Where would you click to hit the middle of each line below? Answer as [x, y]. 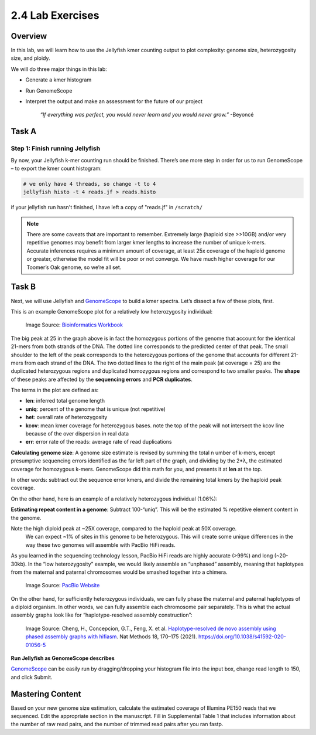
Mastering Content [46, 694]
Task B [23, 287]
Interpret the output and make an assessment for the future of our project [114, 101]
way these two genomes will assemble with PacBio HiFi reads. [100, 545]
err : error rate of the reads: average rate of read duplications [99, 442]
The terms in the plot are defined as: [55, 390]
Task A [24, 132]
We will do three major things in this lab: [59, 69]
